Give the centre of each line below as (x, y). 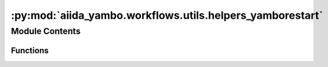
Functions (30, 50)
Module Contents (46, 31)
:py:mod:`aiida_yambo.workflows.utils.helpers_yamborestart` (167, 15)
